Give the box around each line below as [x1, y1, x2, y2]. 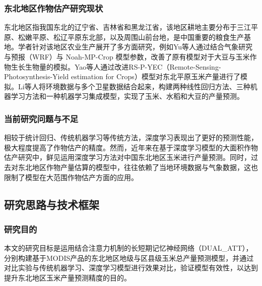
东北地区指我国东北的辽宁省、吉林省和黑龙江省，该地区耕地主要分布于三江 [4, 22, 251, 32]
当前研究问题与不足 [4, 112, 79, 125]
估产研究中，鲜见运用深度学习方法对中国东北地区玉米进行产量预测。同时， [4, 152, 251, 162]
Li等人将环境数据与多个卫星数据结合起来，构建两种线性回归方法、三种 [18, 81, 250, 91]
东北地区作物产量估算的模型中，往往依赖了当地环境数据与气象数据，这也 [18, 161, 258, 172]
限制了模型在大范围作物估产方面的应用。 [4, 171, 138, 182]
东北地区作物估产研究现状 [4, 2, 103, 14]
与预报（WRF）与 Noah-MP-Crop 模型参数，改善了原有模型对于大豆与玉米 [4, 51, 250, 62]
